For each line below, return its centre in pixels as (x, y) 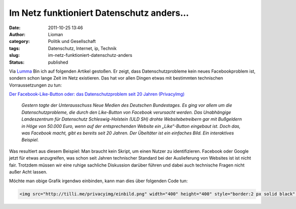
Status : (17, 62)
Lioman (56, 34)
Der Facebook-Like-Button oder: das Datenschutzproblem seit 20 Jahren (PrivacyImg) (97, 94)
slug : (14, 55)
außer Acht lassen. (28, 172)
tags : (15, 48)
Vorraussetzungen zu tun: (36, 85)
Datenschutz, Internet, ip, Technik (82, 48)
